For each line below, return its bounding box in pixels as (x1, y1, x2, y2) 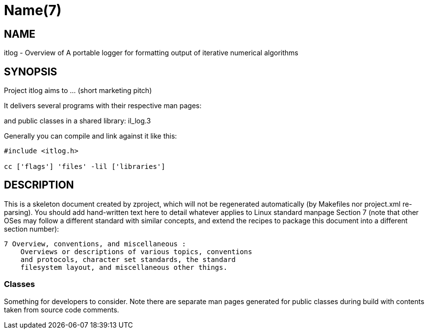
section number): (4, 224, 59, 233)
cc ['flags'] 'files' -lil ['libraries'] (4, 163, 165, 171)
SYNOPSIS (4, 65, 57, 78)
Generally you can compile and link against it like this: (4, 132, 177, 141)
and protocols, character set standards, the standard (20, 255, 236, 263)
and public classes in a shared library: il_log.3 (4, 117, 151, 125)
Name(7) (4, 2, 62, 19)
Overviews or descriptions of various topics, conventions (20, 247, 252, 256)
